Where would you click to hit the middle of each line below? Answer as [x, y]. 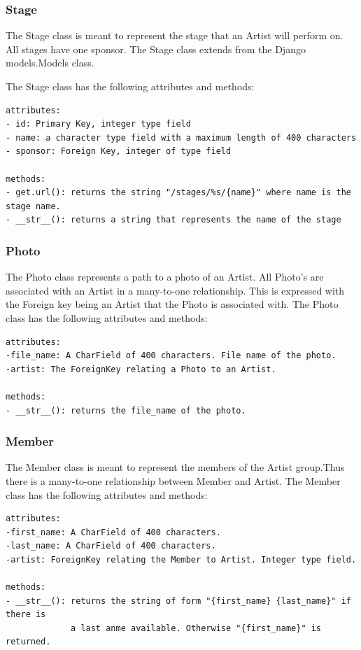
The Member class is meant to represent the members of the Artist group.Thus [175, 467]
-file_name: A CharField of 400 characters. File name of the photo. [171, 356]
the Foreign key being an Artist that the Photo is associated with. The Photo [172, 304]
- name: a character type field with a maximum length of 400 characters [181, 137]
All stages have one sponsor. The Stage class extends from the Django [156, 49]
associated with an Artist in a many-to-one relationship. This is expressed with [175, 290]
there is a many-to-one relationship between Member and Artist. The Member [173, 480]
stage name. [33, 206]
